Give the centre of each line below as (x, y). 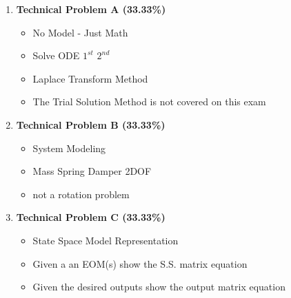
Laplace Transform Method (90, 78)
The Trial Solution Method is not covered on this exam (149, 102)
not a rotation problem (81, 194)
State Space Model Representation (106, 240)
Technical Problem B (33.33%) (91, 124)
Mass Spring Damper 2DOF (92, 171)
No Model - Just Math (80, 32)
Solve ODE (56, 55)
